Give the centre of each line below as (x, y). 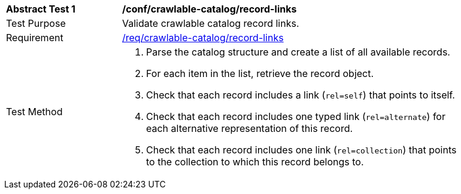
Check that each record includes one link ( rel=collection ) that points (301, 150)
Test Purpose (36, 23)
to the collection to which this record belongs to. (255, 162)
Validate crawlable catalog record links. (211, 23)
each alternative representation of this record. (250, 128)
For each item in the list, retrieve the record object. (260, 73)
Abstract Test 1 (41, 9)
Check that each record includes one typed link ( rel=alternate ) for (296, 116)
